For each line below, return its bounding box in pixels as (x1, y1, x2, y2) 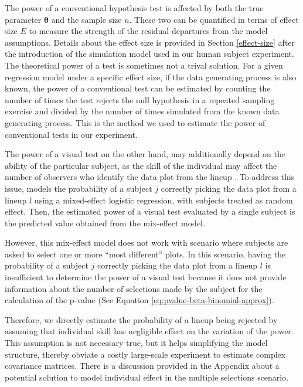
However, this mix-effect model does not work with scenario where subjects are (5, 236, 288, 249)
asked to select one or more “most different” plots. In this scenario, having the (5, 247, 286, 260)
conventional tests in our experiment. (5, 128, 138, 140)
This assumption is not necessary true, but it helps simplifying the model (5, 337, 268, 349)
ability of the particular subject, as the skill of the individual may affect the (5, 159, 277, 171)
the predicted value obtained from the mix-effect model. (5, 216, 205, 229)
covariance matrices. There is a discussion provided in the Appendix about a (5, 359, 280, 372)
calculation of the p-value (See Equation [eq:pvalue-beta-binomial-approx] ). (5, 294, 274, 306)
